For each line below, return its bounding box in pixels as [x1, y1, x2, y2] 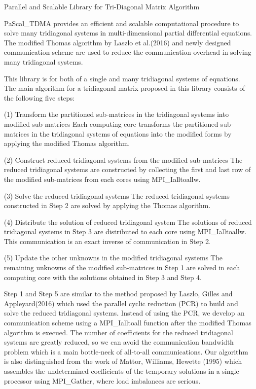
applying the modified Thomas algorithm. [4, 138, 130, 148]
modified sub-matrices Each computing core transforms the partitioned [4, 118, 219, 129]
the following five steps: [4, 92, 75, 103]
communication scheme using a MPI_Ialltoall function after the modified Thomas [4, 318, 252, 328]
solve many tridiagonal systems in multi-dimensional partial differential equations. [4, 28, 252, 38]
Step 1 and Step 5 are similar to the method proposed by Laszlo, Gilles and [4, 288, 233, 299]
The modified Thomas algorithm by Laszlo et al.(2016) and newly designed [4, 37, 231, 47]
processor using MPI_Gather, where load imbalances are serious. [4, 375, 201, 386]
